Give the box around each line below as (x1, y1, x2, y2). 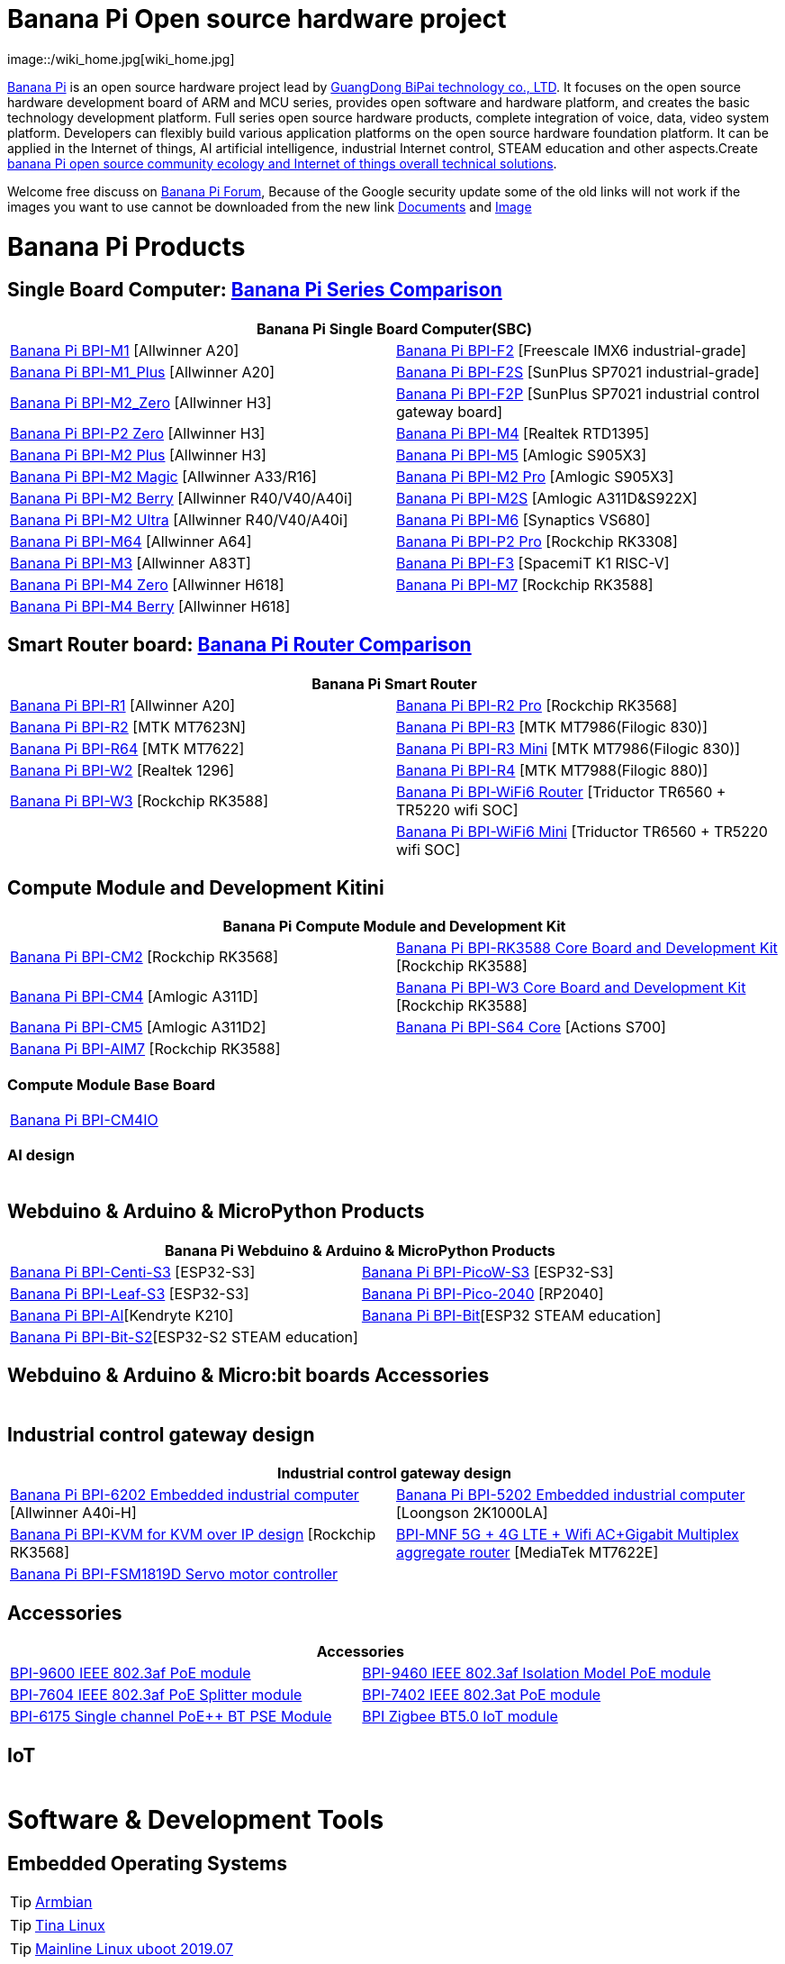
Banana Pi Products (7, 231, 246, 262)
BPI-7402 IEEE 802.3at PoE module (362, 1686, 601, 1705)
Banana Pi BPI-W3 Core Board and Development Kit (396, 978, 746, 997)
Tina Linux (35, 1916, 105, 1934)
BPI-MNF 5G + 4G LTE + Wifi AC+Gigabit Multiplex (396, 1525, 739, 1544)
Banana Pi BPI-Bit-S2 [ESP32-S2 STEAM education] (10, 1327, 358, 1346)
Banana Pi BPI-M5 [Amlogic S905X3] (396, 445, 646, 464)
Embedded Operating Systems (7, 1851, 288, 1875)
